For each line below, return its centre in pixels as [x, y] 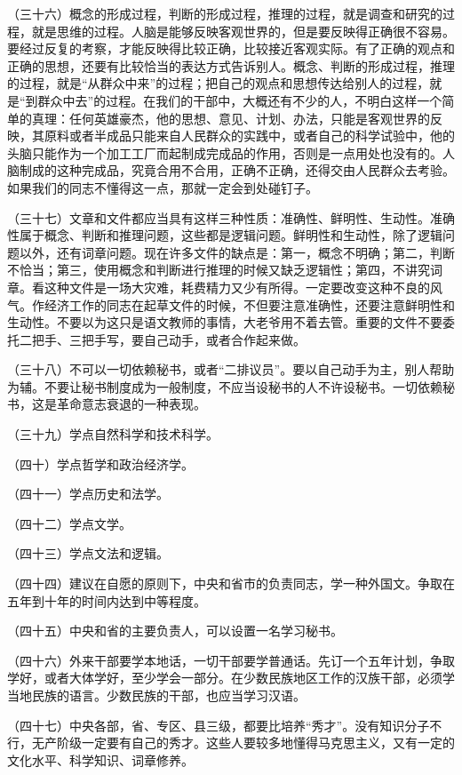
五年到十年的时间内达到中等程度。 [107, 600]
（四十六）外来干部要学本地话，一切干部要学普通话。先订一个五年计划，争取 [231, 660]
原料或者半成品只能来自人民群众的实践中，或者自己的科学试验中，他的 [249, 136]
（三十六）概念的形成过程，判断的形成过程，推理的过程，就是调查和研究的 [225, 13]
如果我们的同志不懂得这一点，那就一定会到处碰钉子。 [163, 187]
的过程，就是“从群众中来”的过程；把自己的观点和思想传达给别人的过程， [219, 83]
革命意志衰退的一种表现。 [131, 404]
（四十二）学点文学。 [69, 523]
